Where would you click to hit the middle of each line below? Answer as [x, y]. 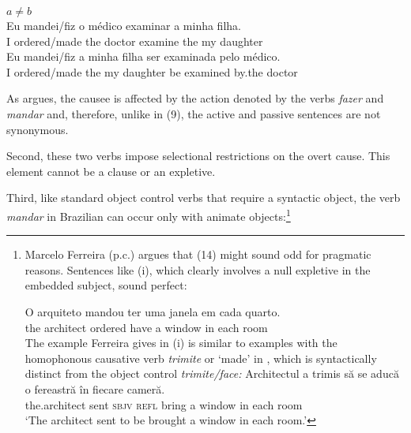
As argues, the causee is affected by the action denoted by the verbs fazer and [195, 98]
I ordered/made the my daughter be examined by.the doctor [152, 71]
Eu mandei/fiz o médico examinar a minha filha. [124, 25]
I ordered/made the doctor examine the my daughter [135, 41]
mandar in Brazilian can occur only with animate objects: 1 [149, 215]
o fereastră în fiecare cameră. [95, 388]
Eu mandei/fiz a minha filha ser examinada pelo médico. [143, 56]
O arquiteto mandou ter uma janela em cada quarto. [153, 311]
